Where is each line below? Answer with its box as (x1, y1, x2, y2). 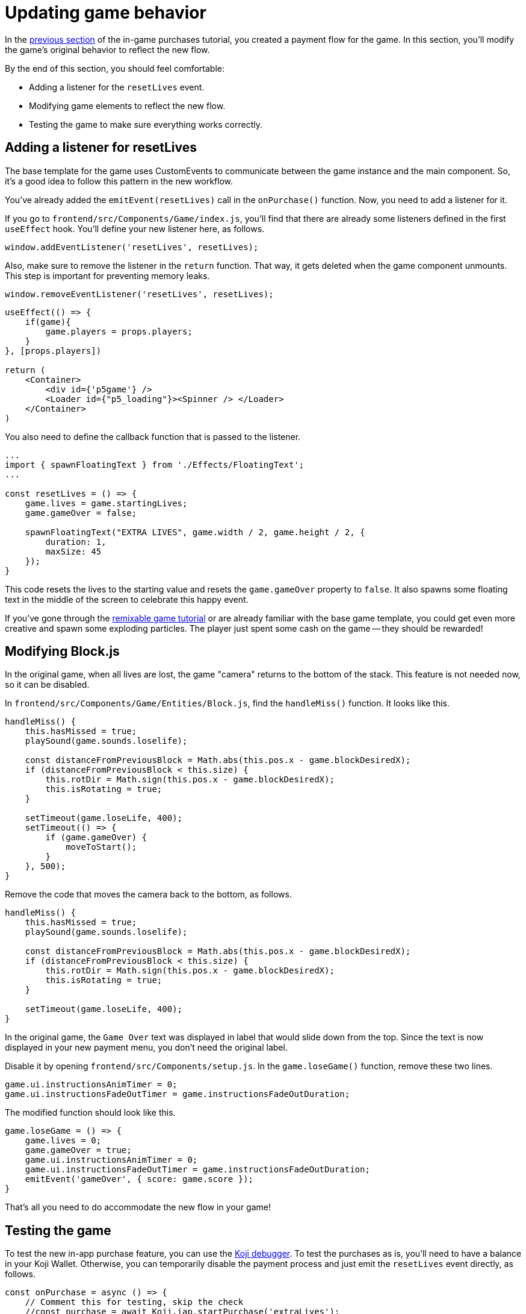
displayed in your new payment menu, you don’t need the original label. (5, 1042, 288, 1053)
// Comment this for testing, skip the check (25, 1297, 244, 1307)
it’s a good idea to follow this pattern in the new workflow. (5, 175, 233, 186)
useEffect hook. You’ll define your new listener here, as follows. (5, 223, 265, 234)
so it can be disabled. (5, 679, 90, 690)
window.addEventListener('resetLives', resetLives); (5, 242, 259, 252)
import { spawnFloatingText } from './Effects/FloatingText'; (5, 459, 305, 470)
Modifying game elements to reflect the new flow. (29, 100, 226, 111)
